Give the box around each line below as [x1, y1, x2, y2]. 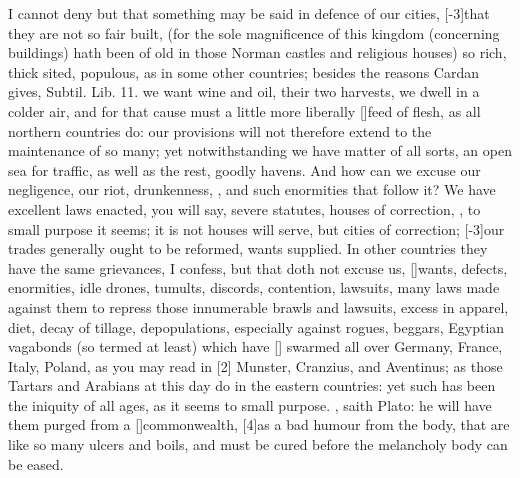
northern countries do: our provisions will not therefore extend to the [8, 120, 432, 141]
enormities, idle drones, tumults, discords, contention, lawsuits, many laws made [8, 277, 500, 298]
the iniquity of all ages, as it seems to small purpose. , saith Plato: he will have [8, 394, 492, 415]
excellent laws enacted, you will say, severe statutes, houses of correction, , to [8, 198, 481, 219]
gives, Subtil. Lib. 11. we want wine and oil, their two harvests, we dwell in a [8, 81, 480, 102]
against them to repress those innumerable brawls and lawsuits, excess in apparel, [8, 296, 509, 317]
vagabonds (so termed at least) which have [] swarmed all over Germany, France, [8, 336, 503, 357]
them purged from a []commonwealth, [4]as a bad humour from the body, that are [8, 414, 510, 435]
